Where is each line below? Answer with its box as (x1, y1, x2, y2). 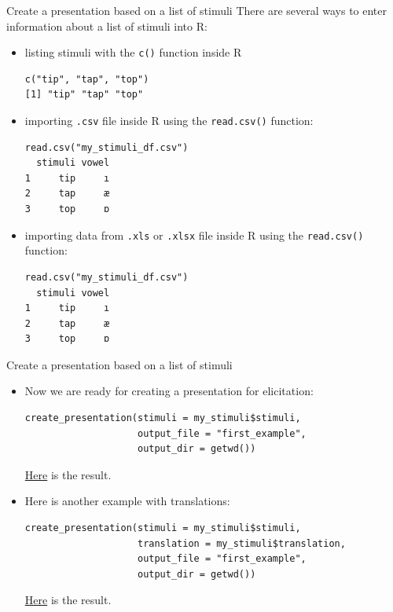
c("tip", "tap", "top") (24, 73, 149, 85)
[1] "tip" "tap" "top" (24, 89, 144, 101)
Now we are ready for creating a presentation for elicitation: (24, 383, 314, 399)
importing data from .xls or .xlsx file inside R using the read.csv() (24, 226, 364, 243)
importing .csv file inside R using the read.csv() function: (24, 112, 314, 129)
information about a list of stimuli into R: (6, 17, 208, 34)
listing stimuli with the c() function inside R (24, 44, 242, 60)
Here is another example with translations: (24, 493, 230, 509)
